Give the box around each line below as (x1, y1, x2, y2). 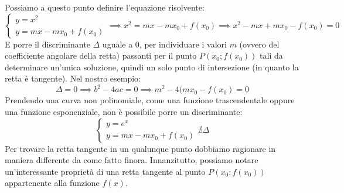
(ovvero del (239, 38, 280, 50)
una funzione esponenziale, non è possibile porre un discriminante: (5, 106, 243, 118)
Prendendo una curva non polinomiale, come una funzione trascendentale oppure (5, 94, 295, 106)
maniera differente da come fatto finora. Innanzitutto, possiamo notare (5, 154, 258, 166)
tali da (260, 49, 283, 62)
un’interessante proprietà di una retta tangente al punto (5, 165, 206, 177)
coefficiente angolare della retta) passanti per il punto (5, 49, 197, 62)
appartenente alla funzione (5, 177, 100, 189)
